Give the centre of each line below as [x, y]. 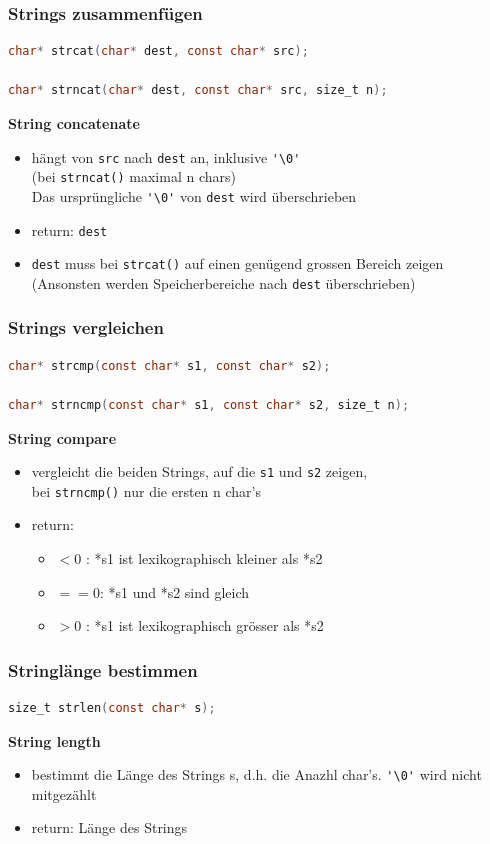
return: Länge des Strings [109, 827]
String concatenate [74, 123]
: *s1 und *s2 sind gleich [174, 591]
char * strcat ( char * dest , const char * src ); [158, 51]
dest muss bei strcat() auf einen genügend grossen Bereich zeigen [237, 263]
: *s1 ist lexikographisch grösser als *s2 [204, 625]
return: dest [69, 229]
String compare [62, 437]
